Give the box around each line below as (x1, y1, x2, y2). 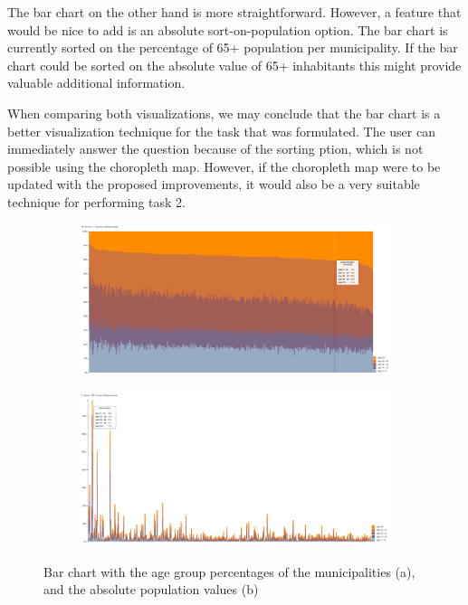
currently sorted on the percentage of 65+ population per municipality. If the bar (7, 38, 458, 57)
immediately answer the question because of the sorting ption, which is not (7, 139, 424, 158)
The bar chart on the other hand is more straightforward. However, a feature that (7, 3, 462, 21)
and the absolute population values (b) (43, 580, 259, 599)
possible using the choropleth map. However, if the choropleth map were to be (7, 156, 441, 175)
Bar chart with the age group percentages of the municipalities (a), (43, 562, 415, 581)
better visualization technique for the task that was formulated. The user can (7, 121, 435, 140)
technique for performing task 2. (7, 192, 186, 211)
